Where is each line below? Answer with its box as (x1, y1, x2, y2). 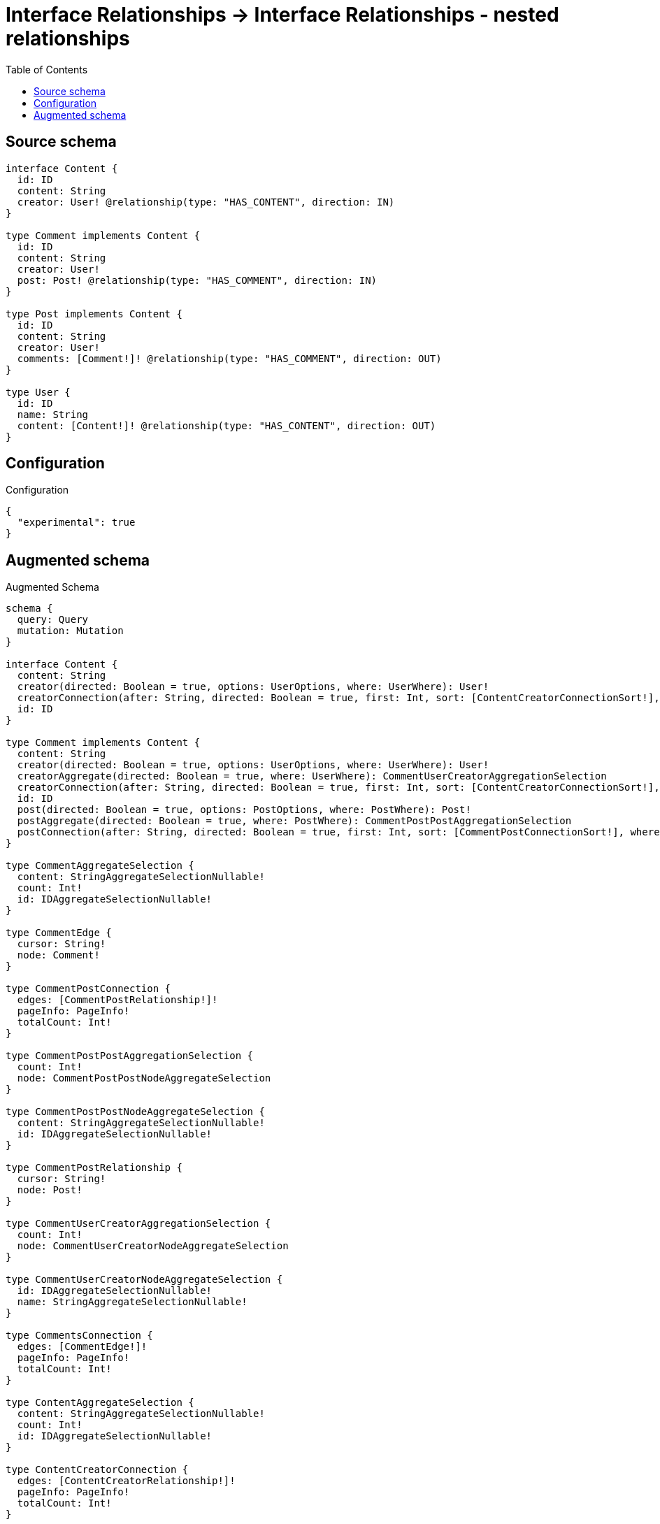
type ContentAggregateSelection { (6, 1397, 194, 1409)
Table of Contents (6, 63, 88, 76)
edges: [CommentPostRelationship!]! (17, 994, 218, 1006)
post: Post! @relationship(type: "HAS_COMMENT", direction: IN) (17, 274, 378, 286)
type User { (6, 386, 71, 398)
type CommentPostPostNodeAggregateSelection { (6, 1106, 265, 1118)
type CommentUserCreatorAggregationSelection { (6, 1218, 271, 1230)
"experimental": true (17, 517, 136, 529)
